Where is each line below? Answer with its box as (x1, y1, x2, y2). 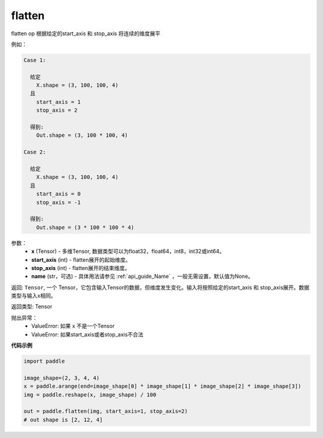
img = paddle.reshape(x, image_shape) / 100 (23, 391, 157, 398)
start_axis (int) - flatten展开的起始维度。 (31, 256, 131, 263)
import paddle (23, 358, 65, 365)
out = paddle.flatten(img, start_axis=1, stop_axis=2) (23, 408, 188, 415)
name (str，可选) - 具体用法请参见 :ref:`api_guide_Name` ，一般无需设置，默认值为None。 (31, 272, 254, 280)
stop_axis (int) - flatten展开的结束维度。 (31, 264, 130, 271)
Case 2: (23, 149, 46, 155)
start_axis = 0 (36, 191, 81, 197)
